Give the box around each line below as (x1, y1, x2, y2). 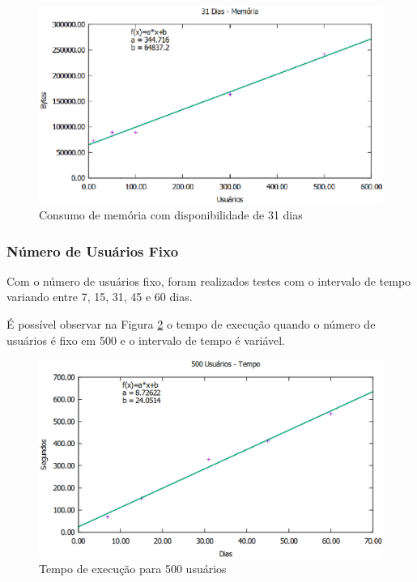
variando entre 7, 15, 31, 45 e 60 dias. (6, 288, 193, 305)
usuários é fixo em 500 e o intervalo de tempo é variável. (6, 331, 285, 348)
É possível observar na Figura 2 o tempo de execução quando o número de (6, 316, 376, 333)
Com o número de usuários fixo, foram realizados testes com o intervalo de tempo (6, 272, 411, 289)
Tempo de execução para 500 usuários (39, 560, 227, 577)
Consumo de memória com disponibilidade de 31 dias (39, 206, 303, 223)
